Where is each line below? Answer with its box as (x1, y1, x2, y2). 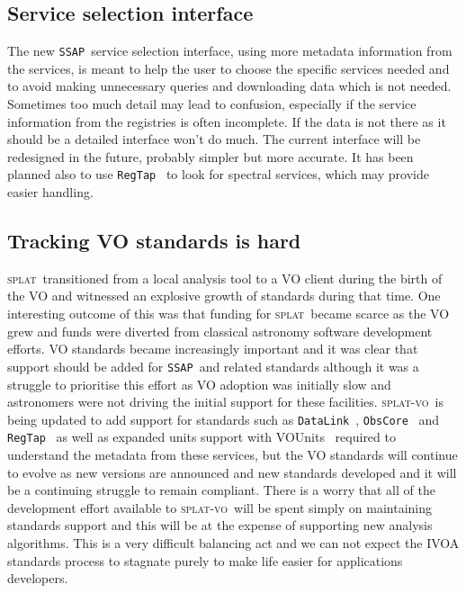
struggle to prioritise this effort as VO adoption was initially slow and (7, 374, 391, 393)
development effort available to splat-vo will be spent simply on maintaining (7, 498, 432, 517)
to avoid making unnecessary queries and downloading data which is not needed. (7, 76, 452, 95)
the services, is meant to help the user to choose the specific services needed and (7, 58, 450, 77)
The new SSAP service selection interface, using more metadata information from (7, 41, 453, 60)
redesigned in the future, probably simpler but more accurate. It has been (7, 147, 414, 166)
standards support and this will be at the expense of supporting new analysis (7, 516, 433, 535)
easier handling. (7, 183, 94, 202)
